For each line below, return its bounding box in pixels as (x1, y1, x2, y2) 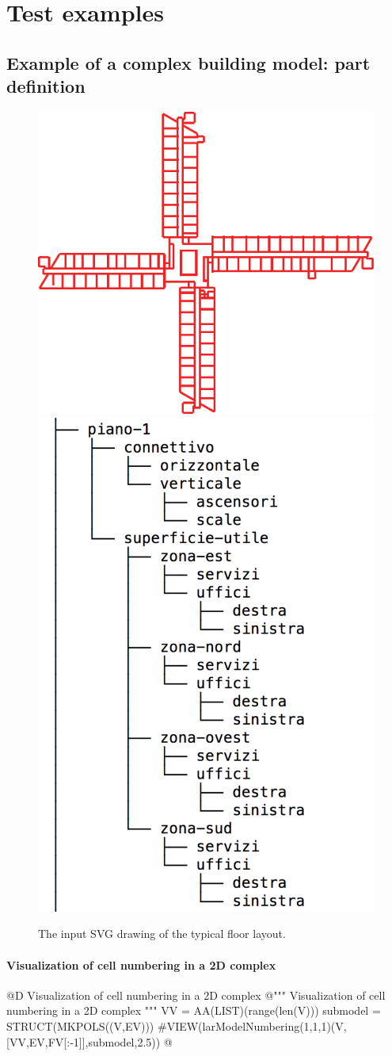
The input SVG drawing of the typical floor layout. (38, 925, 286, 942)
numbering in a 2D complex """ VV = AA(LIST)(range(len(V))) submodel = (6, 1002, 381, 1019)
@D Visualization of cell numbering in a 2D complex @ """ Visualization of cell (6, 986, 386, 1003)
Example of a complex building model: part (6, 50, 371, 75)
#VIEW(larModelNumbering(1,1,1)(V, (157, 1017, 347, 1034)
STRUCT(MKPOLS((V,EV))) (6, 1017, 154, 1034)
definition (6, 74, 86, 98)
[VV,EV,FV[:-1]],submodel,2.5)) (6, 1033, 161, 1050)
